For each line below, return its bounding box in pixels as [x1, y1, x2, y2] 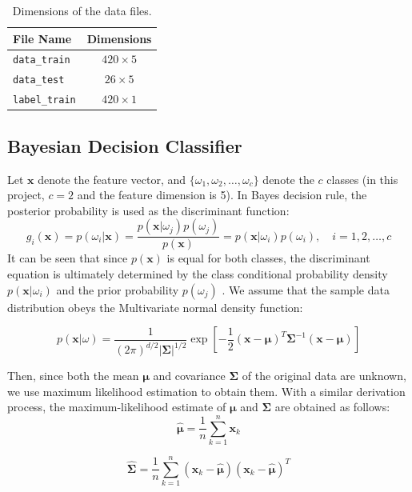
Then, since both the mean [7, 367, 139, 384]
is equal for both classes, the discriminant [166, 250, 370, 266]
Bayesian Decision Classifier [7, 133, 242, 158]
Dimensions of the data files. [12, 2, 152, 18]
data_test [13, 74, 65, 86]
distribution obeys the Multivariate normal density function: [7, 298, 303, 315]
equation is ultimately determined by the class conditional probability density [7, 266, 388, 282]
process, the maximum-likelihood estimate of [7, 398, 226, 415]
